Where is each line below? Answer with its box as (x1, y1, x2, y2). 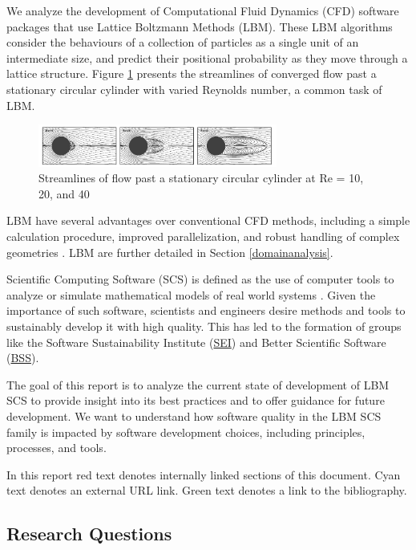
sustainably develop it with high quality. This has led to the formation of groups (6, 317, 402, 334)
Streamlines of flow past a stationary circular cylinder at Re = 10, (38, 169, 364, 186)
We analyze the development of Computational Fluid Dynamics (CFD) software (6, 2, 399, 18)
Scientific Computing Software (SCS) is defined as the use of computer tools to (6, 271, 394, 287)
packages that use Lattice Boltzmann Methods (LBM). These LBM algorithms (6, 18, 393, 35)
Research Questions (6, 521, 172, 546)
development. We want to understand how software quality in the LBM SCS (6, 407, 382, 424)
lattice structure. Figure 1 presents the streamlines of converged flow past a (6, 65, 377, 82)
